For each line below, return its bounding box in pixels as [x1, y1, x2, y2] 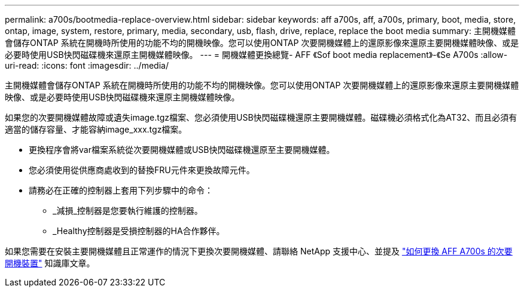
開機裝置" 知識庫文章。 [5, 258, 95, 268]
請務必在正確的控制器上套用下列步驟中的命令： [29, 185, 213, 195]
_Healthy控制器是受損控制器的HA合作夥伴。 [53, 226, 225, 236]
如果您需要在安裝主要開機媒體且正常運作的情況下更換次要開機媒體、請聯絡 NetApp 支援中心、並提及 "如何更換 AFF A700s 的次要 [5, 246, 513, 256]
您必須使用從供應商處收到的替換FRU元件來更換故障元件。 [29, 165, 255, 175]
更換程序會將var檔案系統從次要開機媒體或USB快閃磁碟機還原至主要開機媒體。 [29, 145, 335, 155]
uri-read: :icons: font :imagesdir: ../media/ [5, 60, 169, 70]
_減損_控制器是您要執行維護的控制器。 [53, 205, 203, 216]
